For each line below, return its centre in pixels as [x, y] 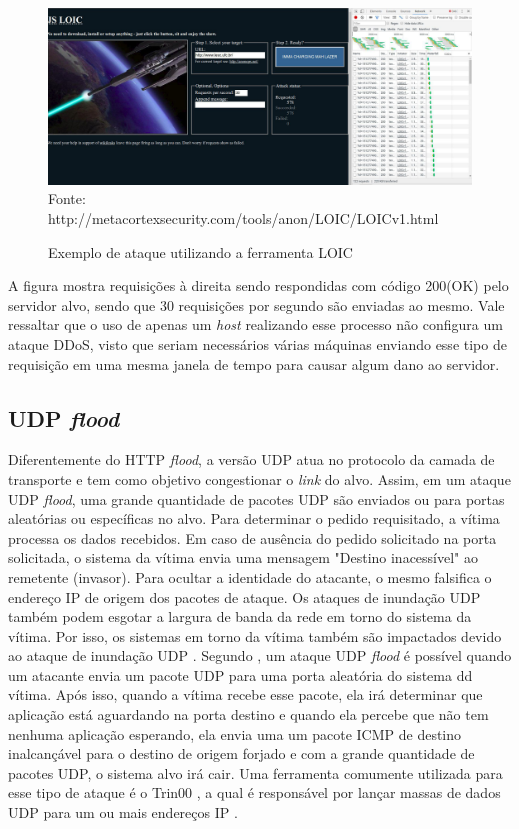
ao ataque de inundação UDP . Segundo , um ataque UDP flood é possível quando [260, 655]
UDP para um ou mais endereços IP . [123, 812]
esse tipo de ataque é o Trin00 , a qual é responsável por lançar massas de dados [254, 792]
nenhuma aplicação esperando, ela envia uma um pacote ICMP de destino [235, 733]
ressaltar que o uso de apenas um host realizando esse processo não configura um [255, 324]
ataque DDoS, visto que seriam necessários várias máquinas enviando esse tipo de [257, 343]
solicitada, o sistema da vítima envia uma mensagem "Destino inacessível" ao [243, 557]
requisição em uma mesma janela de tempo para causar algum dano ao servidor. [254, 363]
